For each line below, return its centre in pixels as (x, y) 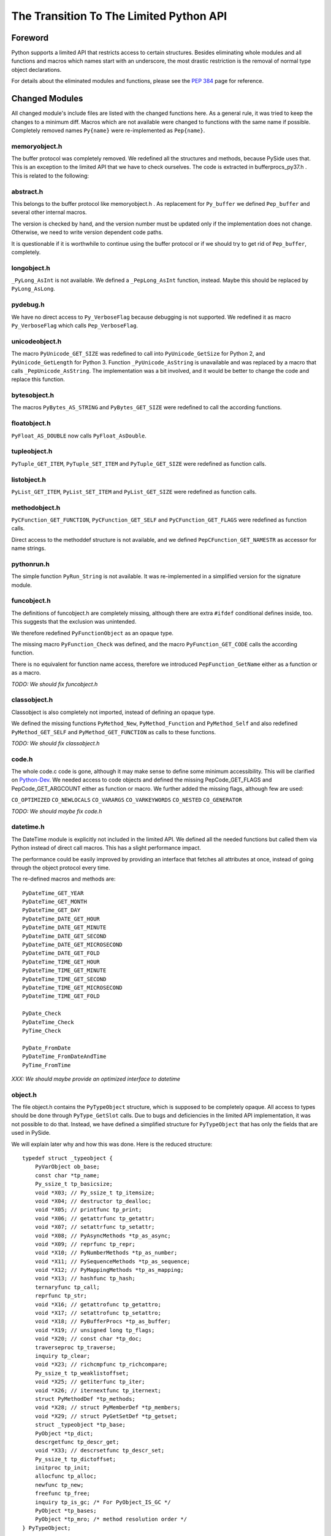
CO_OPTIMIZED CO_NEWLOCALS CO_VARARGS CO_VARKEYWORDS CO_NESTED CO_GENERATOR (127, 800)
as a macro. (26, 673)
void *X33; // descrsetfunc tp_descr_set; (100, 1451)
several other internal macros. (49, 213)
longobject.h (31, 268)
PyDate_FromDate (47, 1048)
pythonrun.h (31, 564)
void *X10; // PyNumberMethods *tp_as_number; (106, 1253)
